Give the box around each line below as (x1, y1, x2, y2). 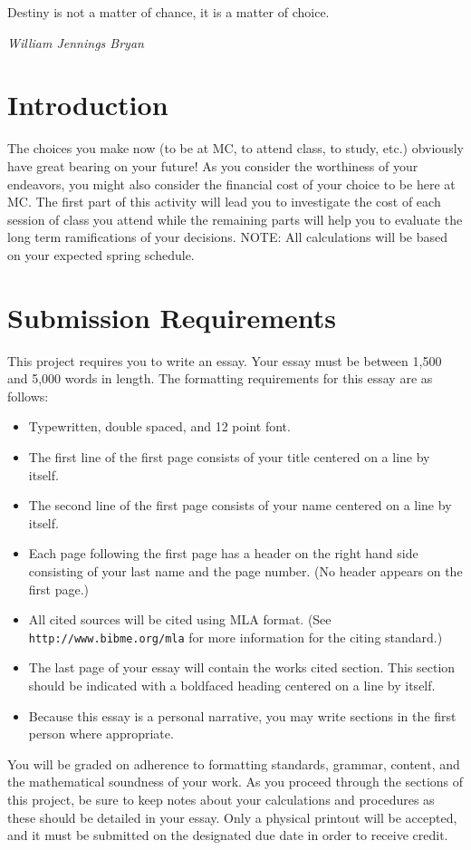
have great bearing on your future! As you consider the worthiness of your (7, 156, 418, 175)
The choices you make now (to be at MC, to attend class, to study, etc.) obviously (7, 139, 464, 158)
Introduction (7, 86, 168, 123)
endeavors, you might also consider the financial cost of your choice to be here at (7, 174, 456, 193)
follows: (7, 386, 49, 405)
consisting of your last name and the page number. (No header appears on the (28, 561, 463, 580)
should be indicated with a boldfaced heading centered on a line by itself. (28, 675, 436, 694)
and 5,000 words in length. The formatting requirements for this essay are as (7, 369, 433, 388)
